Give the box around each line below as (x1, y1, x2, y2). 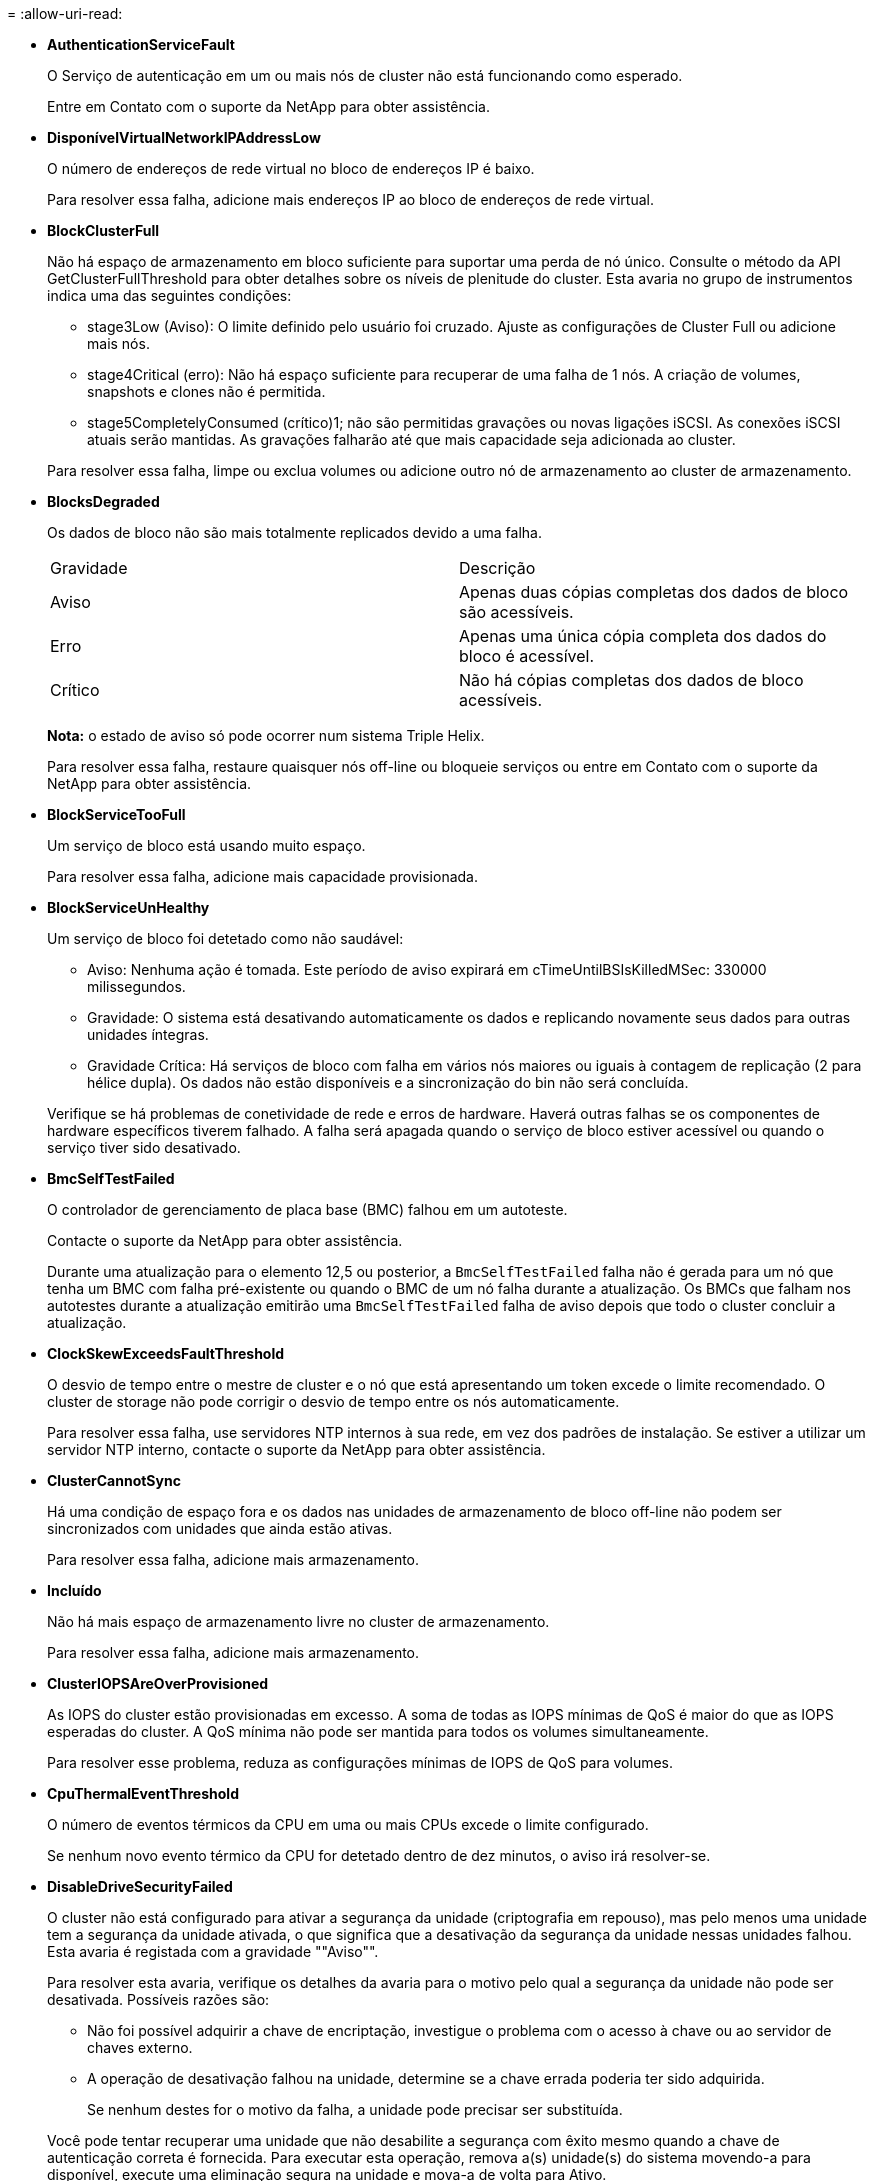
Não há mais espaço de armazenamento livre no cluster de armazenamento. (47, 1613, 550, 1630)
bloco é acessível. (459, 646, 595, 666)
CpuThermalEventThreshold (47, 1785, 239, 1802)
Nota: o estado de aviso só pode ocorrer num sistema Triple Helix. (47, 727, 485, 744)
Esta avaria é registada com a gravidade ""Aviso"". (47, 1943, 379, 1960)
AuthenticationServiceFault (47, 36, 235, 53)
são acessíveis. (459, 602, 574, 622)
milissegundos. (87, 978, 186, 995)
